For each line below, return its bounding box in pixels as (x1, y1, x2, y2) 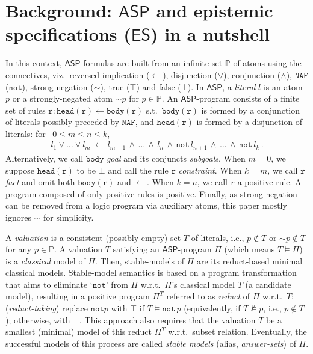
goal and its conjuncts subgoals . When (106, 151, 246, 164)
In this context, (5, 56, 62, 69)
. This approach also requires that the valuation (79, 313, 256, 326)
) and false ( (136, 80, 181, 93)
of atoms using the (233, 56, 302, 69)
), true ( (100, 80, 130, 93)
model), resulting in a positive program (5, 290, 150, 302)
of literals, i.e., (191, 231, 244, 243)
